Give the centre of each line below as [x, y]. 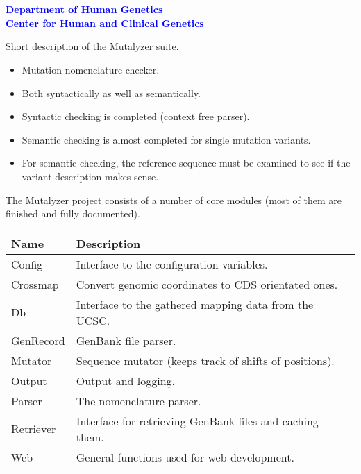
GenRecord [38, 340]
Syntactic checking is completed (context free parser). [136, 116]
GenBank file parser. [126, 340]
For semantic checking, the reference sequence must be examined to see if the [186, 163]
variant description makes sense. [90, 176]
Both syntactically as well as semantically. [111, 93]
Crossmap [35, 284]
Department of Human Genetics [84, 9]
